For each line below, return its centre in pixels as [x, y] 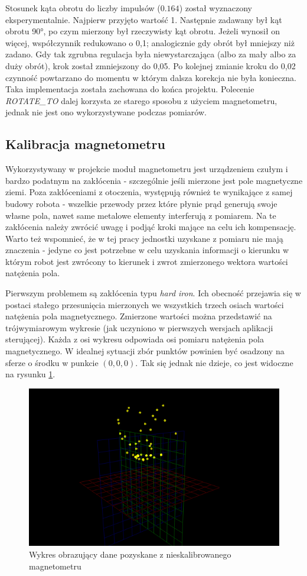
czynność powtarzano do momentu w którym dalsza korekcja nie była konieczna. [151, 77]
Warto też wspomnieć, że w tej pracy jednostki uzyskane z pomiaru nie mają [144, 238]
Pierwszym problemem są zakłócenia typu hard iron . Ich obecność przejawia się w [153, 293]
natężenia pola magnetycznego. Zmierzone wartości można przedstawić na [139, 316]
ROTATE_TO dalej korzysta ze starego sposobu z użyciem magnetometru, [141, 100]
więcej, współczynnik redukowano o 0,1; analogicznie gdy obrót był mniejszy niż [150, 42]
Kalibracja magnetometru [85, 144]
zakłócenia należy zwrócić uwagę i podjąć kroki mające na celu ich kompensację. [151, 227]
